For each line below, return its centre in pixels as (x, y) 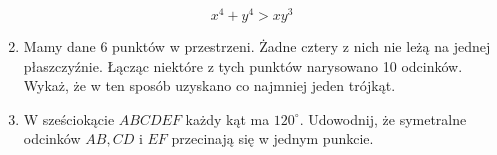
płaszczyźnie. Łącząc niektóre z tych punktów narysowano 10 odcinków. (243, 65)
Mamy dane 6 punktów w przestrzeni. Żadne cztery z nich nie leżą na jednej (257, 46)
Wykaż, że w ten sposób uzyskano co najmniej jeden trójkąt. (209, 85)
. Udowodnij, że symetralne (383, 118)
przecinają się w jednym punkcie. (272, 138)
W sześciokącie (69, 118)
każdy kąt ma (227, 118)
